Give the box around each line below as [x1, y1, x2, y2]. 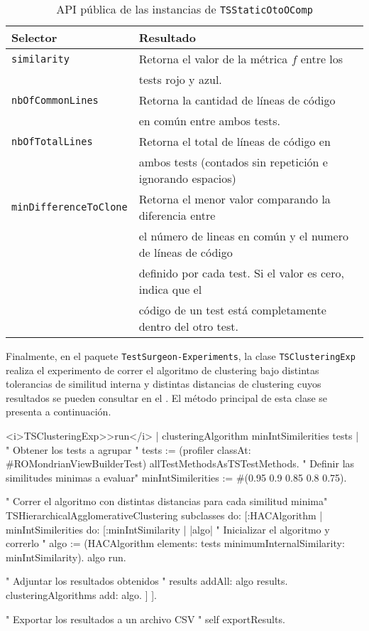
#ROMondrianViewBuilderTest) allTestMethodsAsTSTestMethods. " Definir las [6, 456, 355, 471]
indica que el [138, 281, 202, 297]
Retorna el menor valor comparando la [138, 191, 331, 207]
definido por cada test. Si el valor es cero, [138, 265, 344, 281]
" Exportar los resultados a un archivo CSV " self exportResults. [6, 611, 285, 626]
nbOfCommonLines [11, 94, 99, 106]
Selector [11, 29, 57, 46]
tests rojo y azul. [138, 71, 222, 88]
